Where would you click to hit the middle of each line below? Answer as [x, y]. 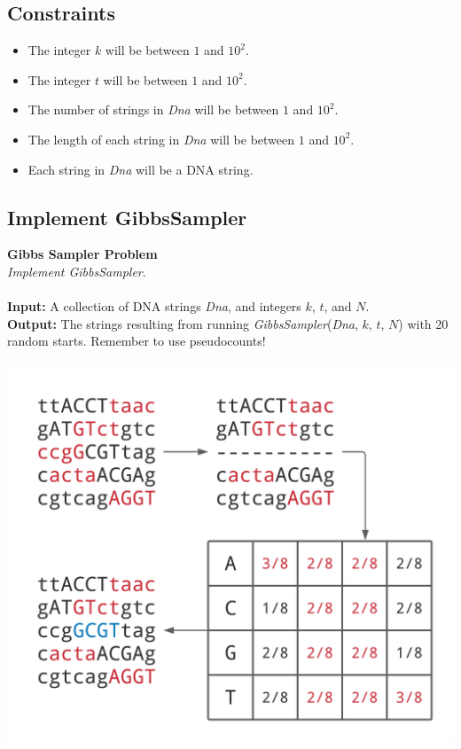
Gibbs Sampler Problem [82, 254]
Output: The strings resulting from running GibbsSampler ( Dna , [183, 323]
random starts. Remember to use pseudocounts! [137, 341]
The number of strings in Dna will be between [153, 109]
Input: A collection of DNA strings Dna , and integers [154, 306]
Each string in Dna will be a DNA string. [141, 169]
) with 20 [423, 323]
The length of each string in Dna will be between [161, 139]
